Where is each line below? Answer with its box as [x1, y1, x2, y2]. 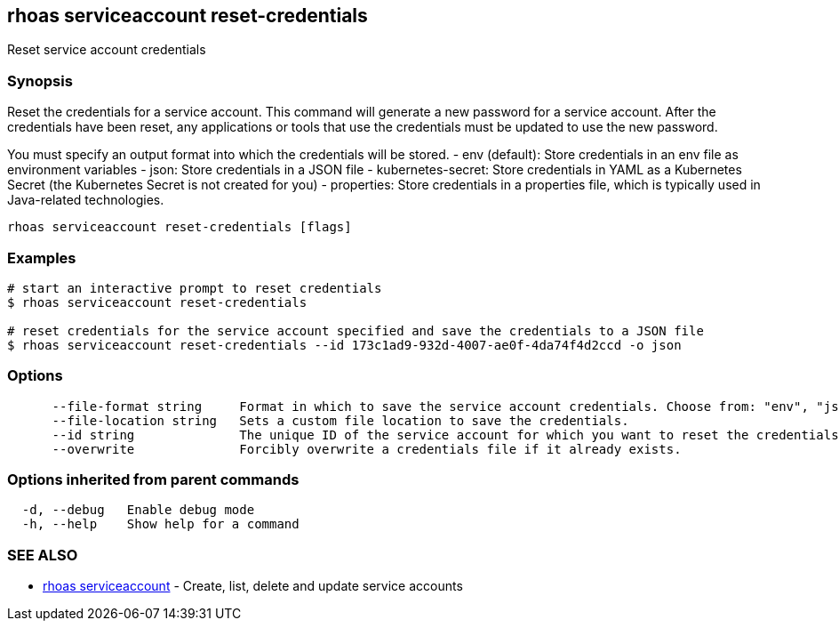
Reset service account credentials [7, 42, 206, 58]
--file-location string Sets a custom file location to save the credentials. [52, 413, 629, 428]
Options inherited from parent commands [7, 471, 300, 489]
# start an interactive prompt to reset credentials [7, 280, 382, 295]
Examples [7, 248, 76, 267]
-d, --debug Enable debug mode [21, 503, 255, 518]
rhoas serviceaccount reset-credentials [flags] [7, 220, 352, 235]
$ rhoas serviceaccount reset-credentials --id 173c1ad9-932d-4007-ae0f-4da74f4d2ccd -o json [7, 337, 682, 352]
